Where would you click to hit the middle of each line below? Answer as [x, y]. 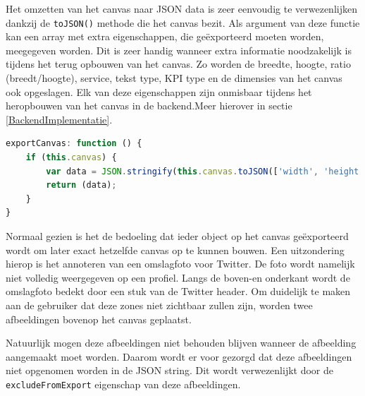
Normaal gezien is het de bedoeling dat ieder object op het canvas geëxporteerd [177, 235]
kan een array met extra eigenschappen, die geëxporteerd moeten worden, [165, 36]
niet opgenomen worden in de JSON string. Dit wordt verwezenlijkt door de [170, 370]
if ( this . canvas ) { [71, 157]
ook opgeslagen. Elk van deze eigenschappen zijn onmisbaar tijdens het [159, 91]
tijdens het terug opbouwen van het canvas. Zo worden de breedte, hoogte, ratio [178, 64]
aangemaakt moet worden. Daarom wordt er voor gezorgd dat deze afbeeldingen [179, 356]
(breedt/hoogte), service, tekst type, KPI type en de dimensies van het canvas [174, 78]
